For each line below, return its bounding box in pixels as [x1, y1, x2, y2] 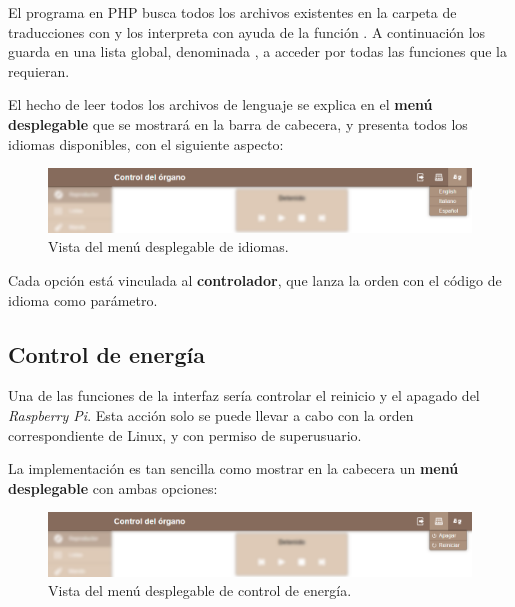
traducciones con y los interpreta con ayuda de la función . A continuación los [8, 21, 486, 42]
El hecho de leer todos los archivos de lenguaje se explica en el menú [8, 94, 433, 115]
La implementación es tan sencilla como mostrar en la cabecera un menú [8, 458, 459, 479]
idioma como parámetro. [8, 289, 158, 310]
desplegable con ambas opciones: [8, 477, 218, 498]
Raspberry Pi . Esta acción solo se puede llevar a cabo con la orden [8, 404, 414, 425]
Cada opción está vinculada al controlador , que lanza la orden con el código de [8, 269, 502, 290]
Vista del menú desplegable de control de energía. [48, 580, 352, 601]
